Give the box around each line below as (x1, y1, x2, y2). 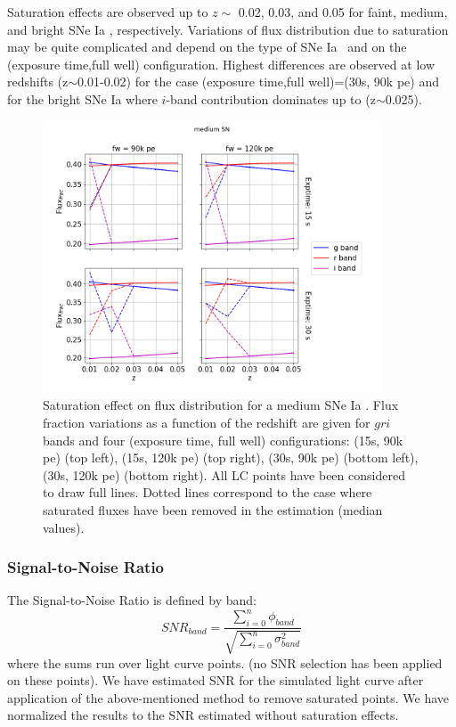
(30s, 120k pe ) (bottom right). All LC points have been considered (43, 465, 405, 484)
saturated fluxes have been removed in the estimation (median (43, 500, 383, 519)
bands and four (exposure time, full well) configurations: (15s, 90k (43, 430, 403, 449)
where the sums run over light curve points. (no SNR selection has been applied (7, 653, 443, 672)
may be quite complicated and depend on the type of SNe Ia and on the (7, 37, 407, 56)
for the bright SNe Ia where (7, 89, 158, 108)
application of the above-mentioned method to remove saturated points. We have (7, 688, 450, 707)
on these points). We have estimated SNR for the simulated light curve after (7, 671, 424, 690)
